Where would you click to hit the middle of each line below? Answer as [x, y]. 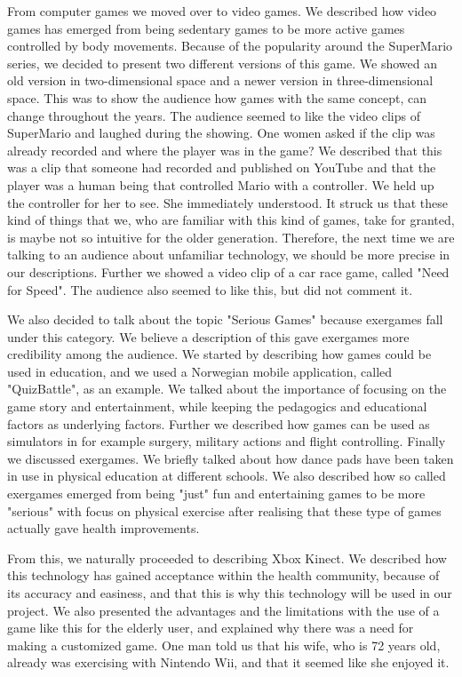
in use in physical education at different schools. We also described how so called [227, 476]
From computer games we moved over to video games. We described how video [222, 11]
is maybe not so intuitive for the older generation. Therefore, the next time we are [231, 237]
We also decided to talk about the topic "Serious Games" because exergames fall [225, 319]
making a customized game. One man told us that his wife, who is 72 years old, [224, 645]
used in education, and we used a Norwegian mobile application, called [200, 371]
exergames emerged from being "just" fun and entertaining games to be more [216, 494]
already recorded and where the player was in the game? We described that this [225, 150]
